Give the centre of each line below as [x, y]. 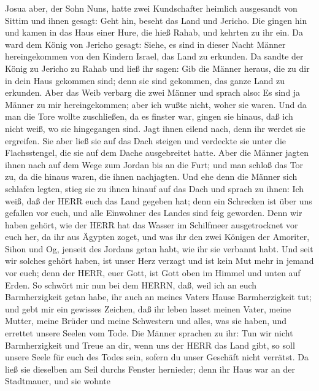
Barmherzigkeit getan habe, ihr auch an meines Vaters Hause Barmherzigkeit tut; [158, 297]
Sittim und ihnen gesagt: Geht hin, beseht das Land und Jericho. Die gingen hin [156, 20]
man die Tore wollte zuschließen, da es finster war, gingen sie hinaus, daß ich [149, 116]
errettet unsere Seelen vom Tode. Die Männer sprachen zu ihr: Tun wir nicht [149, 333]
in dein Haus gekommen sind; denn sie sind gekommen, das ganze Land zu [145, 80]
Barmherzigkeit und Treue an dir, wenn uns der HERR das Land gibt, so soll [150, 345]
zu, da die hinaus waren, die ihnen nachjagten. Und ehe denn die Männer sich [151, 176]
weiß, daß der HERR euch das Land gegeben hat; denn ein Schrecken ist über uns [159, 200]
